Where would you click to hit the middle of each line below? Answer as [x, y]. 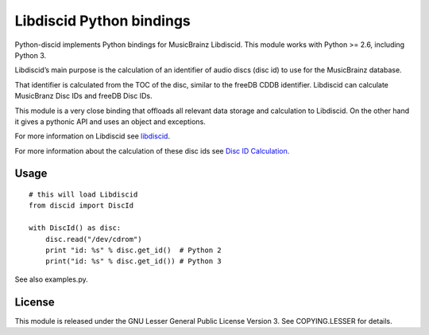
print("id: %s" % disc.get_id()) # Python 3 [133, 261]
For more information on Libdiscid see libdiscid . [93, 136]
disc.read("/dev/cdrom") [93, 239]
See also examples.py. [51, 279]
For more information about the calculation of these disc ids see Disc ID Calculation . [152, 150]
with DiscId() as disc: [75, 228]
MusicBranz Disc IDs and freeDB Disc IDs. [83, 96]
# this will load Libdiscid [83, 195]
